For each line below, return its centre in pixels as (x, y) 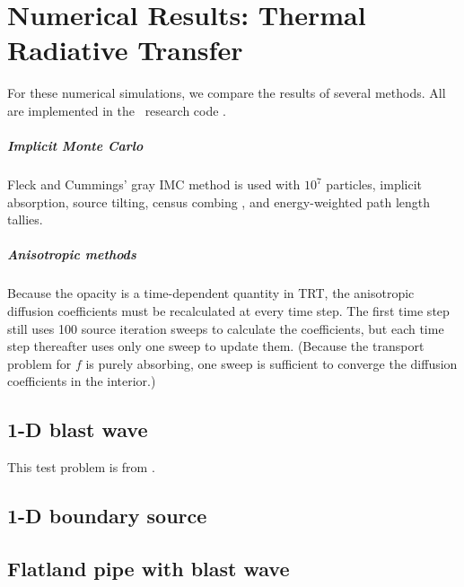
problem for (39, 363)
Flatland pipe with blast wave (149, 568)
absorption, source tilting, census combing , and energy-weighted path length (219, 202)
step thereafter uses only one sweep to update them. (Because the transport (216, 346)
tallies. (25, 219)
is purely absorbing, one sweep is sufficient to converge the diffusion (271, 363)
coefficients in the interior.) (82, 381)
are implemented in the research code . (117, 110)
